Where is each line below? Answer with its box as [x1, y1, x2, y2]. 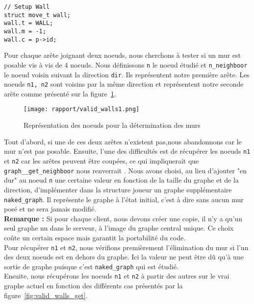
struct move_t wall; [4, 11, 71, 19]
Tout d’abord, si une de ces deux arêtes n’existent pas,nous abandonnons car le [4, 136, 242, 146]
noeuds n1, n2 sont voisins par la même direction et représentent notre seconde [4, 79, 244, 89]
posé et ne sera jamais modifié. [4, 204, 97, 214]
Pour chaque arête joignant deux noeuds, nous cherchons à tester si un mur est [4, 50, 241, 60]
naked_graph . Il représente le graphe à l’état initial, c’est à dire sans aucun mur [4, 194, 244, 204]
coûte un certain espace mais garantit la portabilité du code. [4, 232, 186, 242]
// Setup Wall [4, 3, 50, 10]
